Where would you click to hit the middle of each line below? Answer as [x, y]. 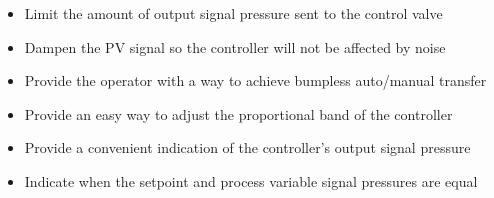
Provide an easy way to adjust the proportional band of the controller [238, 113]
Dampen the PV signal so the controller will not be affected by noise [235, 46]
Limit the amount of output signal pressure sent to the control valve [233, 13]
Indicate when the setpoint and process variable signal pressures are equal [251, 180]
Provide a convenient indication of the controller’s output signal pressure [247, 147]
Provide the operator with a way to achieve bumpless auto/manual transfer [255, 80]
